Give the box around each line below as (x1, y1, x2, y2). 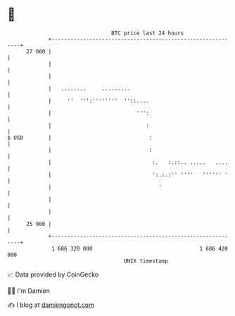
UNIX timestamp (123, 257, 169, 265)
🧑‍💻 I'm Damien (7, 286, 51, 295)
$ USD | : (7, 134, 153, 141)
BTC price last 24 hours (111, 30, 184, 37)
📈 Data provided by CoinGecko (7, 270, 99, 279)
